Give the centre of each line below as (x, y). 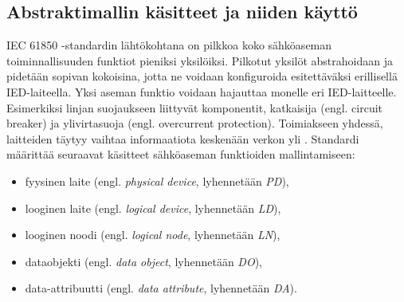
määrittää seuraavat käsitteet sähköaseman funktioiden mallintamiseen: (181, 154)
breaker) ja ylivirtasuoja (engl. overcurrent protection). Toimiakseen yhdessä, (195, 123)
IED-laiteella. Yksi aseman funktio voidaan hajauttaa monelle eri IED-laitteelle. (202, 91)
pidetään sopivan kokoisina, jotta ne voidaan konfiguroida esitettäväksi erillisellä (202, 76)
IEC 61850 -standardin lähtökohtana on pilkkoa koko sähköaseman (169, 45)
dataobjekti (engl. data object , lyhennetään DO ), (143, 261)
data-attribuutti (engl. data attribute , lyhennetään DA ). (161, 288)
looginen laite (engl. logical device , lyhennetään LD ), (153, 208)
